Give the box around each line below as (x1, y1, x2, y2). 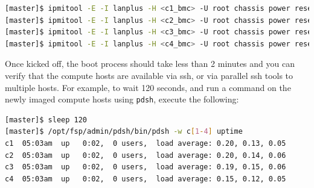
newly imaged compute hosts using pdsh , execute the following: (5, 93, 239, 105)
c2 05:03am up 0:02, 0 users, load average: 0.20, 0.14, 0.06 (5, 151, 286, 160)
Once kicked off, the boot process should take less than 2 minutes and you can (5, 57, 295, 70)
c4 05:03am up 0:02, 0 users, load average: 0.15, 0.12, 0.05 (5, 174, 286, 183)
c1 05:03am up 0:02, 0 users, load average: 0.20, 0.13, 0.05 (5, 139, 286, 148)
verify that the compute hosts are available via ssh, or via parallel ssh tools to (5, 69, 293, 81)
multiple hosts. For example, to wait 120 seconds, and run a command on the (5, 81, 291, 93)
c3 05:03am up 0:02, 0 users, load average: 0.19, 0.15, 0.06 (5, 163, 286, 172)
